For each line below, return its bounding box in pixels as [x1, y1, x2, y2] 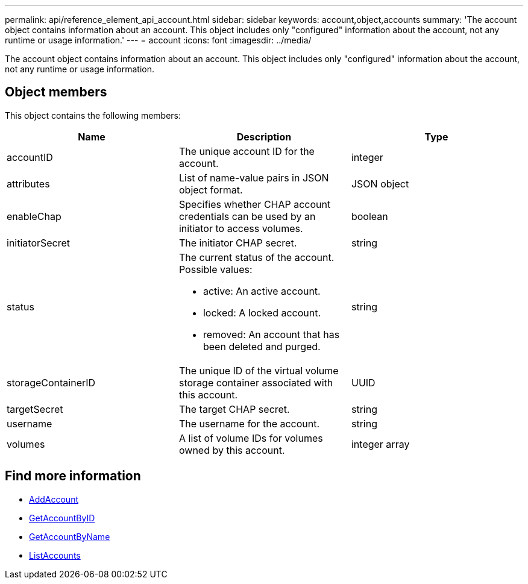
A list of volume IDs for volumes [178, 432, 323, 444]
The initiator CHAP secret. [178, 236, 297, 249]
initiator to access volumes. [178, 222, 303, 234]
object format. [178, 183, 243, 196]
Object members [5, 84, 107, 100]
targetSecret [7, 403, 63, 415]
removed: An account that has [203, 328, 340, 341]
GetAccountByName [29, 531, 110, 542]
